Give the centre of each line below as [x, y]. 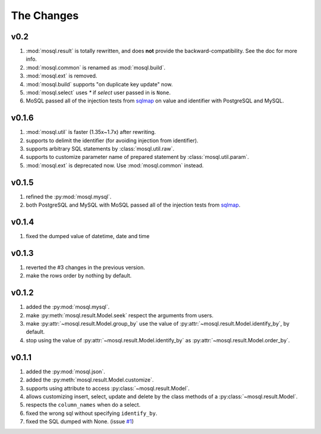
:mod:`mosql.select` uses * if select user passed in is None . [98, 93]
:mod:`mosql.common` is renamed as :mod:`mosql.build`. [96, 67]
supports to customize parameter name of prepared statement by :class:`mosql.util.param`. [137, 157]
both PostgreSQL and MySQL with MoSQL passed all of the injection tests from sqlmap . [133, 205]
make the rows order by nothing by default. [79, 276]
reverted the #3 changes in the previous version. [86, 267]
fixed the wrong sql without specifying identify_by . [92, 413]
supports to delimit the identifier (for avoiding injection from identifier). [112, 140]
